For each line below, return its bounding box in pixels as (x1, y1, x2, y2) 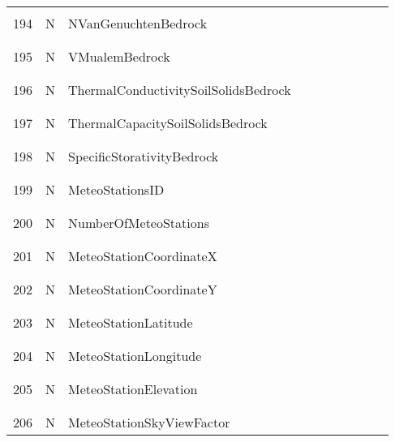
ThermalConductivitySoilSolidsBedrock (68, 80, 291, 99)
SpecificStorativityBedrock (68, 147, 219, 165)
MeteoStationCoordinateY (68, 280, 217, 298)
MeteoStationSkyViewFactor (68, 413, 230, 431)
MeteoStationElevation (68, 380, 198, 398)
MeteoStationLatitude (68, 313, 193, 332)
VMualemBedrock (68, 47, 170, 66)
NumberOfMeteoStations (68, 213, 209, 232)
